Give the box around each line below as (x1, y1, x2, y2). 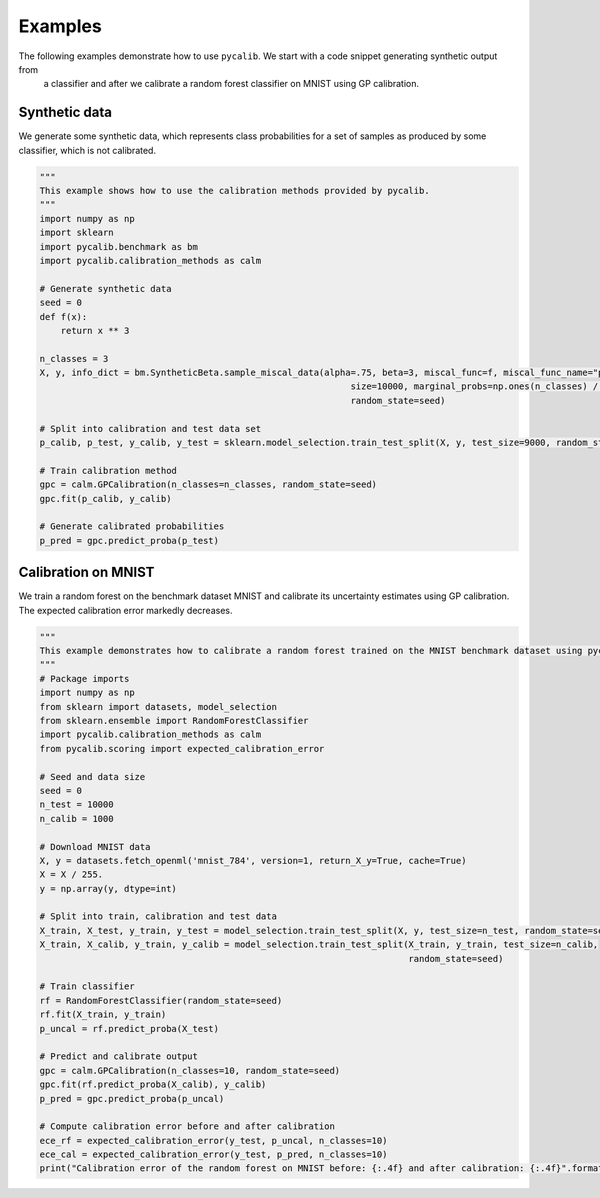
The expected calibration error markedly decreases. (18, 604, 233, 616)
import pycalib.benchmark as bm (39, 241, 199, 252)
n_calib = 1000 (39, 813, 114, 824)
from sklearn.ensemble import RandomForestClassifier (39, 715, 309, 726)
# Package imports (39, 673, 130, 684)
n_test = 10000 (39, 799, 114, 810)
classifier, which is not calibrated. (18, 144, 157, 156)
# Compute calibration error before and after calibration (39, 1121, 335, 1132)
